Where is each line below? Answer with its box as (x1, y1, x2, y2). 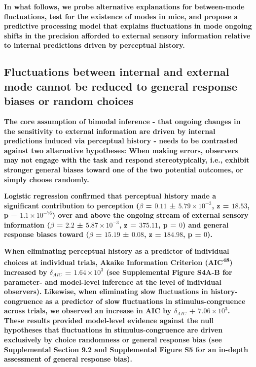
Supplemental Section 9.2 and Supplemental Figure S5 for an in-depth (4, 344, 248, 354)
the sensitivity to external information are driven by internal (4, 126, 216, 136)
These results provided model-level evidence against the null (4, 315, 214, 325)
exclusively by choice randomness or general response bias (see (4, 334, 222, 345)
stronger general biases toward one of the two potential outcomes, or (4, 164, 243, 174)
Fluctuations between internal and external (4, 64, 229, 79)
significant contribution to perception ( (4, 200, 140, 210)
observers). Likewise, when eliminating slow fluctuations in (4, 286, 208, 297)
